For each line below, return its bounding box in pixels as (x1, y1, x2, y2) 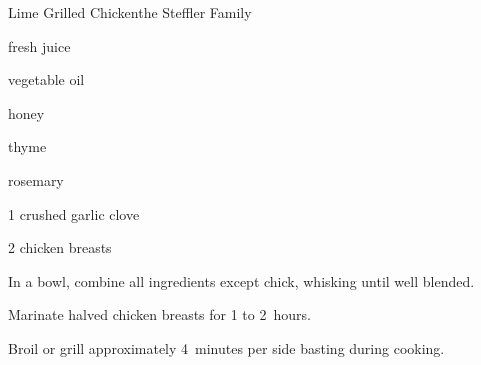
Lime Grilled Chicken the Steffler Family (8, 2, 252, 22)
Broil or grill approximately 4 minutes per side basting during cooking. (8, 337, 445, 358)
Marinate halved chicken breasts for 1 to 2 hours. (8, 304, 311, 325)
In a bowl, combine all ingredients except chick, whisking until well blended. (8, 270, 475, 291)
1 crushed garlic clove (8, 203, 140, 224)
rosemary (8, 169, 64, 190)
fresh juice (8, 35, 71, 56)
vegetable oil (8, 69, 85, 90)
